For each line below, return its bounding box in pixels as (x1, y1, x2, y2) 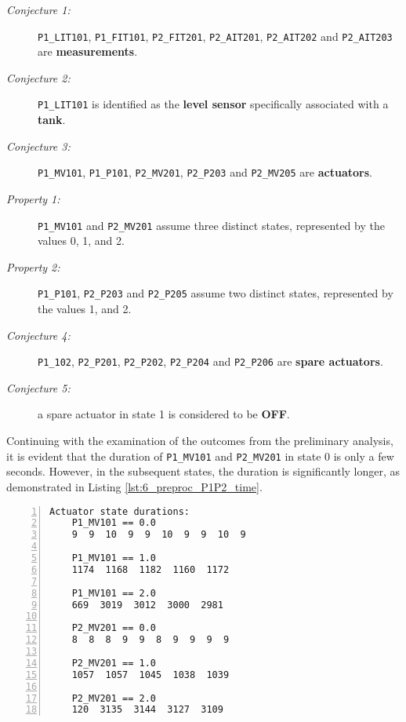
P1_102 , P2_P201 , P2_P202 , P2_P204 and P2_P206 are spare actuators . (38, 353, 383, 370)
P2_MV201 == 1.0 (71, 657, 157, 669)
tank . (38, 111, 66, 128)
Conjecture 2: (6, 69, 71, 86)
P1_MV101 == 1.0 (71, 552, 157, 563)
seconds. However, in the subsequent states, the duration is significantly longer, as (6, 463, 401, 480)
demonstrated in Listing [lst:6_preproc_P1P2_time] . (6, 478, 263, 494)
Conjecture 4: (6, 326, 71, 343)
